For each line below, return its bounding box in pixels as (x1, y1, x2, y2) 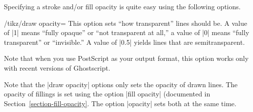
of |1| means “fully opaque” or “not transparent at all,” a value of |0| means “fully (4, 27, 250, 37)
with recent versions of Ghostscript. (4, 62, 110, 73)
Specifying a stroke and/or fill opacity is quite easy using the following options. (4, 1, 241, 11)
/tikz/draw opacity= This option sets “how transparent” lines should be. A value (4, 18, 247, 28)
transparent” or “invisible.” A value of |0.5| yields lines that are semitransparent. (4, 37, 245, 47)
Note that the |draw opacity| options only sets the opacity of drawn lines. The (4, 79, 238, 89)
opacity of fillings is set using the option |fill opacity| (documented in (4, 89, 211, 99)
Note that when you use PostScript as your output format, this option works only (4, 53, 249, 63)
